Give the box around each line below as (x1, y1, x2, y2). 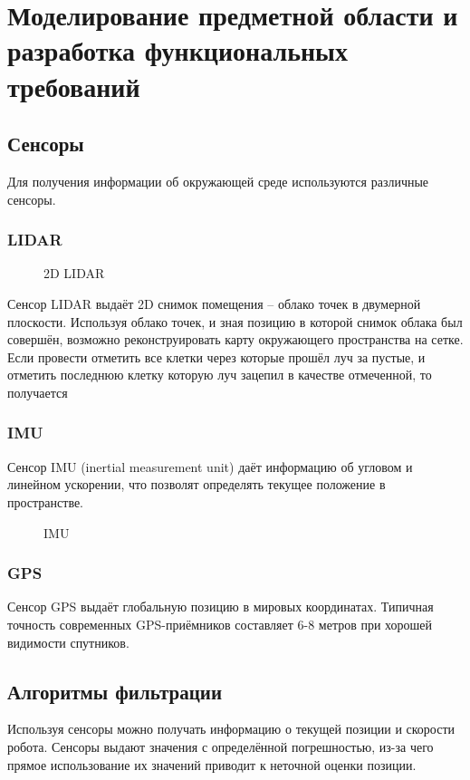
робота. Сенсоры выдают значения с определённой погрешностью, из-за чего (7, 737, 434, 756)
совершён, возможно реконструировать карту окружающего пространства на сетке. (7, 330, 464, 349)
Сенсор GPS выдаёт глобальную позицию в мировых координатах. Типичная (7, 597, 434, 616)
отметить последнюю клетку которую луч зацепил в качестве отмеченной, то (7, 365, 432, 384)
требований (7, 67, 140, 104)
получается (7, 382, 68, 401)
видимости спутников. (7, 632, 129, 651)
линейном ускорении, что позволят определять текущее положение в (7, 475, 386, 494)
